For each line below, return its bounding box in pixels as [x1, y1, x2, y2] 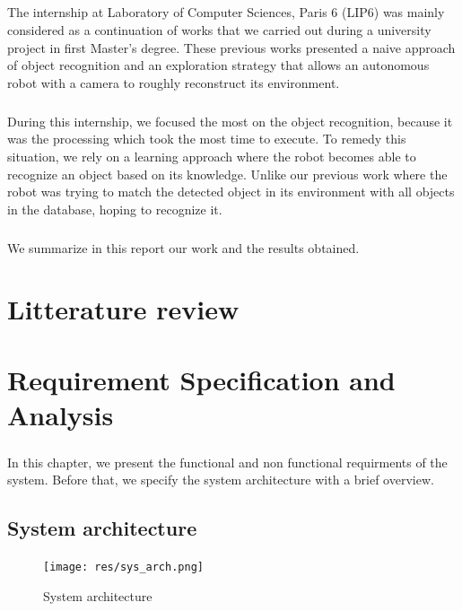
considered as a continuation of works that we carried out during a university [7, 20, 431, 39]
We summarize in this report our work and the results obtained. [7, 238, 360, 257]
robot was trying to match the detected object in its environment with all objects [7, 182, 455, 201]
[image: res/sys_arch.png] [43, 560, 204, 573]
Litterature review [7, 291, 240, 327]
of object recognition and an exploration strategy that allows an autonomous [7, 56, 430, 74]
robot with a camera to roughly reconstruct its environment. [7, 73, 340, 92]
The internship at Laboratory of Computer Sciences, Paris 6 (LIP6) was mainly [7, 3, 445, 22]
